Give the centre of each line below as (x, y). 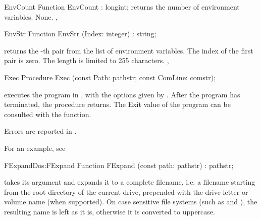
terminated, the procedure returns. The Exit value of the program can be (117, 104)
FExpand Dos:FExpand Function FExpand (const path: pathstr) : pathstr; (119, 165)
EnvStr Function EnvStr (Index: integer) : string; (80, 34)
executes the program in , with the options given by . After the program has (122, 94)
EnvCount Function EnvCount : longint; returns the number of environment (122, 7)
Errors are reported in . (40, 131)
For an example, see (35, 148)
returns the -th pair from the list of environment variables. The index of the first (129, 50)
